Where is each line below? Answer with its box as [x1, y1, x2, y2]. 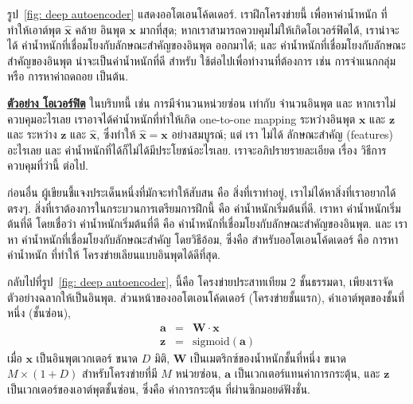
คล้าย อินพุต [75, 21, 126, 37]
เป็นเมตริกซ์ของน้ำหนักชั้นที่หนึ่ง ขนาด [190, 349, 346, 366]
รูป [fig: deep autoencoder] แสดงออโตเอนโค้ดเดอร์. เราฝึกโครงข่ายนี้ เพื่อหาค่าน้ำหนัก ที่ [7, 6, 388, 22]
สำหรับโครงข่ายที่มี [82, 365, 158, 382]
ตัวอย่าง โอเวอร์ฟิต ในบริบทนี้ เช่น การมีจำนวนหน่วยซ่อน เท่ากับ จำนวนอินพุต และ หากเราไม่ [7, 94, 396, 111]
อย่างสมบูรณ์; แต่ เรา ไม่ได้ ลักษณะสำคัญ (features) [171, 126, 394, 143]
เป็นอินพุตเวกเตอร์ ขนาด [36, 349, 138, 366]
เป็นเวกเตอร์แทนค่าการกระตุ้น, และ [234, 365, 380, 382]
